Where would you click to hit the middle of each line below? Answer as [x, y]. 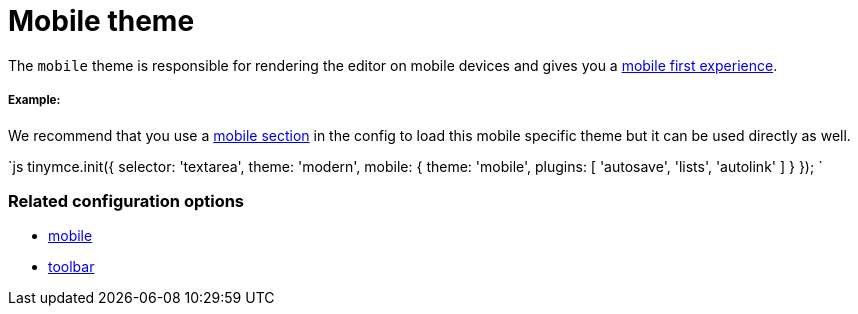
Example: [34, 100]
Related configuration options [126, 200]
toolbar [71, 267]
